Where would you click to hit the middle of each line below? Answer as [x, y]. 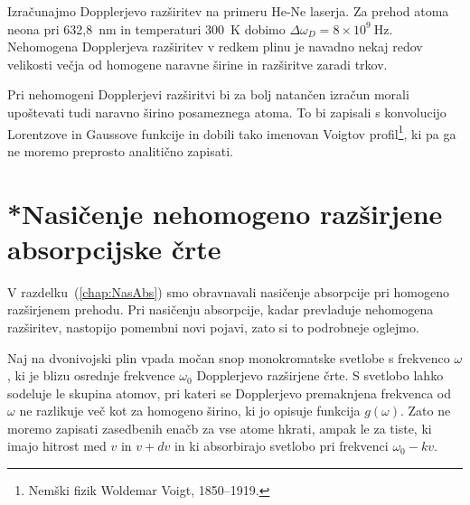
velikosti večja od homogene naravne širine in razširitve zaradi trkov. [197, 64]
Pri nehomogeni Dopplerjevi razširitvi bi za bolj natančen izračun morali [208, 94]
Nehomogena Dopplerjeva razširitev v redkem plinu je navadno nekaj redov [215, 47]
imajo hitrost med [57, 446]
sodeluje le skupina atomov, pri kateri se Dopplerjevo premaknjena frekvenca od [230, 393]
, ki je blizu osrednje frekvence [91, 375]
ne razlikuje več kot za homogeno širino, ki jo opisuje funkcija [190, 411]
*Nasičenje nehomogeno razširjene [225, 213]
